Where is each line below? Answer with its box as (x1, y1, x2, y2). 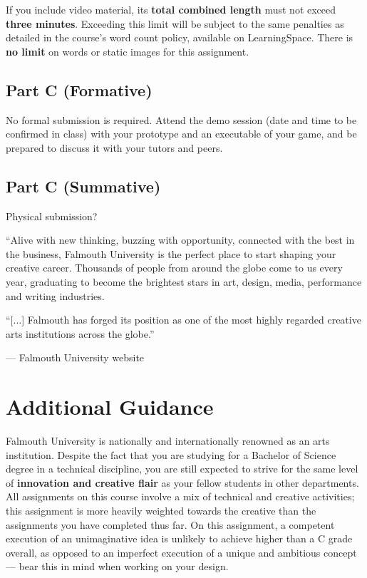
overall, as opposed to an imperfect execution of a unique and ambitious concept (6, 545, 357, 559)
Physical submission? (6, 208, 98, 223)
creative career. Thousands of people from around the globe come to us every (6, 260, 343, 275)
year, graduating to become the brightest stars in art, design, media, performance (6, 274, 362, 289)
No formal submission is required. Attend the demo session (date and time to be (6, 112, 357, 127)
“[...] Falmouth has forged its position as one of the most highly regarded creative (6, 312, 361, 327)
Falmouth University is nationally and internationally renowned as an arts (6, 433, 330, 448)
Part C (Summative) (6, 175, 161, 197)
